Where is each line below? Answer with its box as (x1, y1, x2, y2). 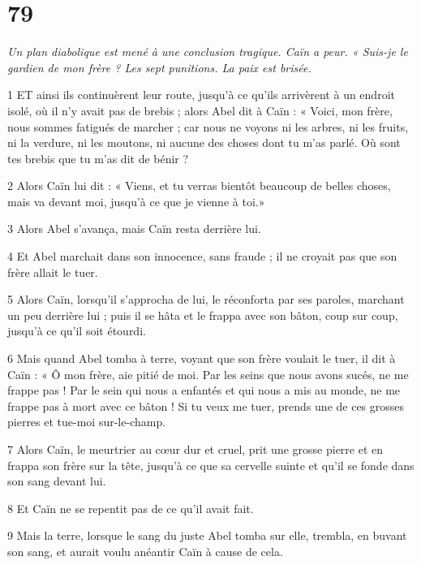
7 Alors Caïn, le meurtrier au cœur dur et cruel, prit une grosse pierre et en (7, 441, 384, 457)
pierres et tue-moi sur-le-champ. (7, 413, 166, 430)
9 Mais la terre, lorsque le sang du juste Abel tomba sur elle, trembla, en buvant (7, 527, 407, 544)
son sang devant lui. (7, 472, 106, 490)
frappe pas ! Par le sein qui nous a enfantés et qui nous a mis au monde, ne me (7, 382, 401, 399)
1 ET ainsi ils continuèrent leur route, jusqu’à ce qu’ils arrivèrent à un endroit (7, 86, 395, 103)
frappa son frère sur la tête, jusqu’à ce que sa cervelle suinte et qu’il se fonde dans (7, 456, 415, 473)
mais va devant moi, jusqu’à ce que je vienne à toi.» (7, 192, 265, 209)
